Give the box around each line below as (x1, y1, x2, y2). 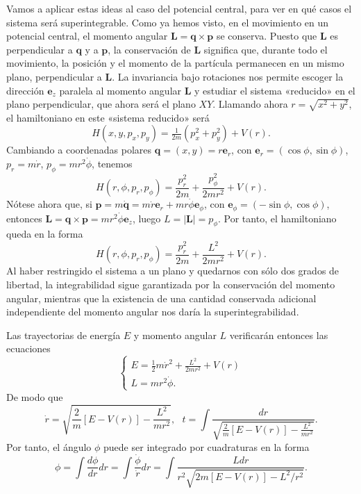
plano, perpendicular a (6, 69, 102, 83)
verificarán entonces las (229, 327, 328, 342)
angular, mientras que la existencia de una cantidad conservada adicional (6, 290, 317, 305)
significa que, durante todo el (203, 42, 328, 56)
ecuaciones (6, 341, 51, 356)
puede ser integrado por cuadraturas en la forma (103, 439, 310, 454)
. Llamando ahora (212, 97, 288, 111)
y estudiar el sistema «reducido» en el (194, 83, 355, 97)
